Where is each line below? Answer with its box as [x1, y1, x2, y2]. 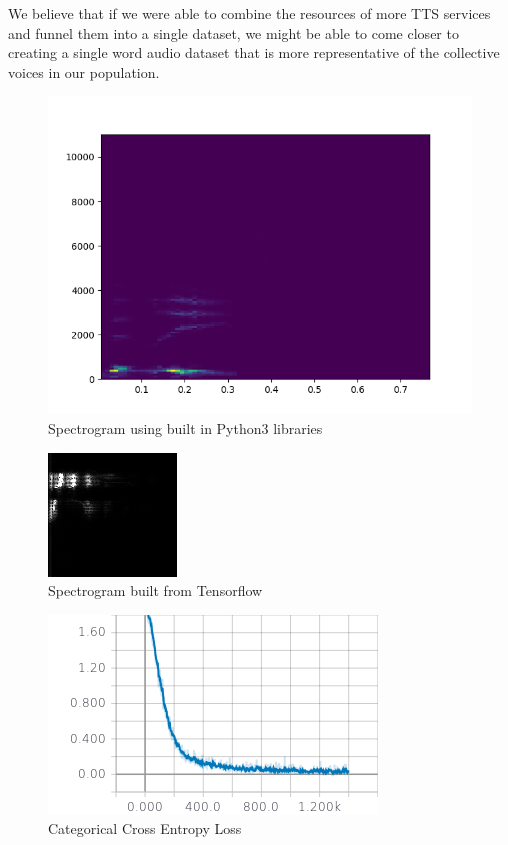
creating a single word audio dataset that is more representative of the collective [8, 42, 500, 63]
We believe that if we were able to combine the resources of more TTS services [8, 3, 491, 23]
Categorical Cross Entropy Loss [48, 818, 242, 839]
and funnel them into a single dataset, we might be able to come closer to [8, 22, 459, 43]
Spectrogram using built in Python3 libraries [48, 417, 323, 438]
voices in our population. [8, 61, 160, 82]
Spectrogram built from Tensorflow [48, 580, 263, 601]
